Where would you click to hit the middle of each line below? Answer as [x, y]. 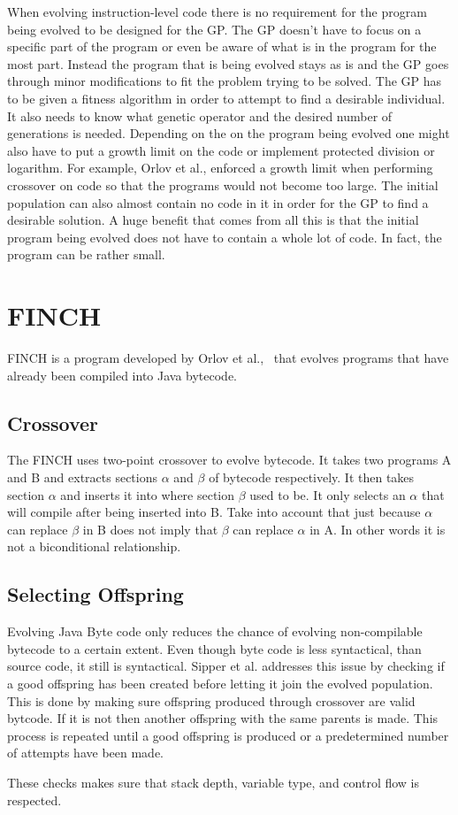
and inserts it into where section [148, 494]
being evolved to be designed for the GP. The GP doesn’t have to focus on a [214, 29]
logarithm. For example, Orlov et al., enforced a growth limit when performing [220, 168]
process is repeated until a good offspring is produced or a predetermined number [228, 735]
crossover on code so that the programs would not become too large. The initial [223, 185]
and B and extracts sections [83, 477]
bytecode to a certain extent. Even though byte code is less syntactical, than [214, 648]
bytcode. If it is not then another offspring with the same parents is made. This [223, 718]
